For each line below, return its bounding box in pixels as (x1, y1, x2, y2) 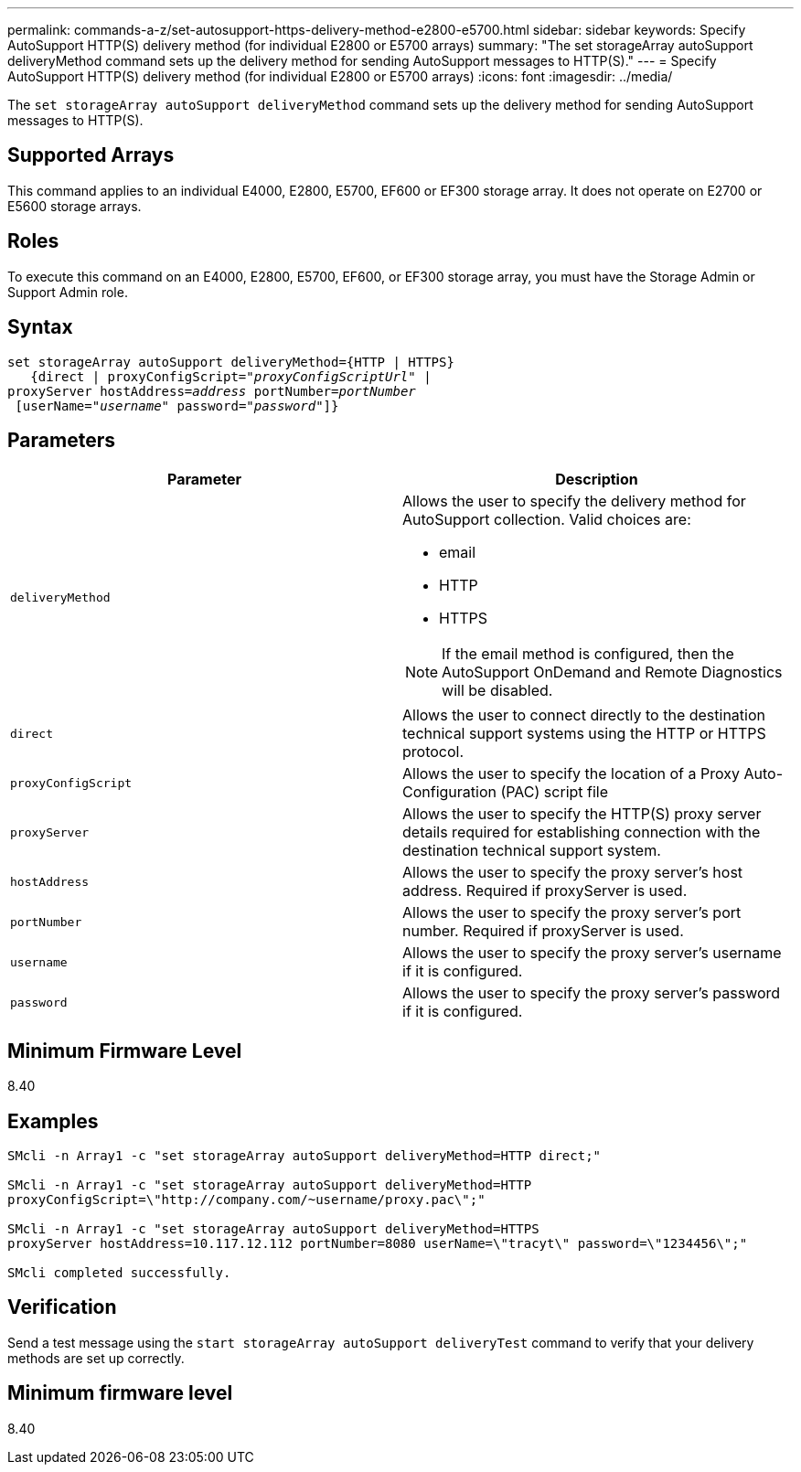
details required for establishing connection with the (402, 823, 761, 842)
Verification (7, 1296, 117, 1319)
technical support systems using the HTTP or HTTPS (402, 724, 766, 743)
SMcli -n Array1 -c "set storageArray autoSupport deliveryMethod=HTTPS (7, 1221, 539, 1237)
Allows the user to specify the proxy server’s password (402, 984, 781, 1003)
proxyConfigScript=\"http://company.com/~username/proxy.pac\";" (7, 1192, 486, 1208)
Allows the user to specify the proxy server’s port (402, 903, 742, 923)
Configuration (402, 783, 497, 802)
